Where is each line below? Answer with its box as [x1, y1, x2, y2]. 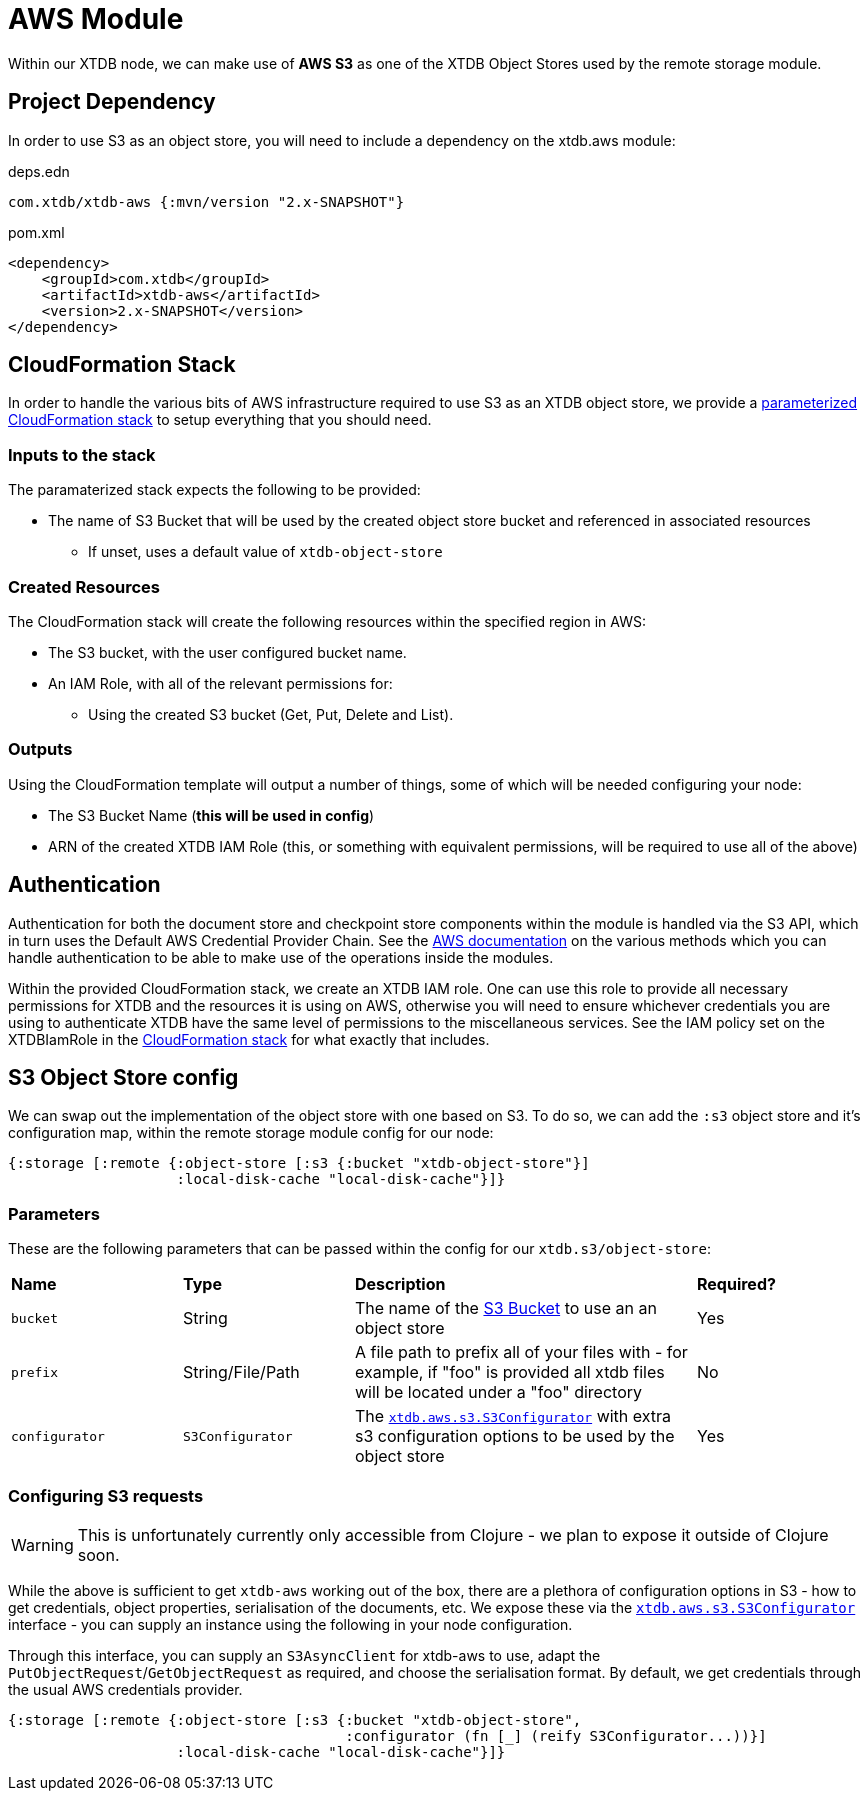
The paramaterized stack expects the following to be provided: [8, 481, 421, 499]
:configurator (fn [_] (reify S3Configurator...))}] [345, 1727, 767, 1744]
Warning [11, 1534, 74, 1555]
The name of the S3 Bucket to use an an [355, 1298, 657, 1319]
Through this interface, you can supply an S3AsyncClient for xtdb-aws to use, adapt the [8, 1646, 601, 1664]
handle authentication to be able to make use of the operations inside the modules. [8, 948, 554, 966]
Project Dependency [8, 89, 216, 115]
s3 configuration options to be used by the [355, 1426, 675, 1447]
